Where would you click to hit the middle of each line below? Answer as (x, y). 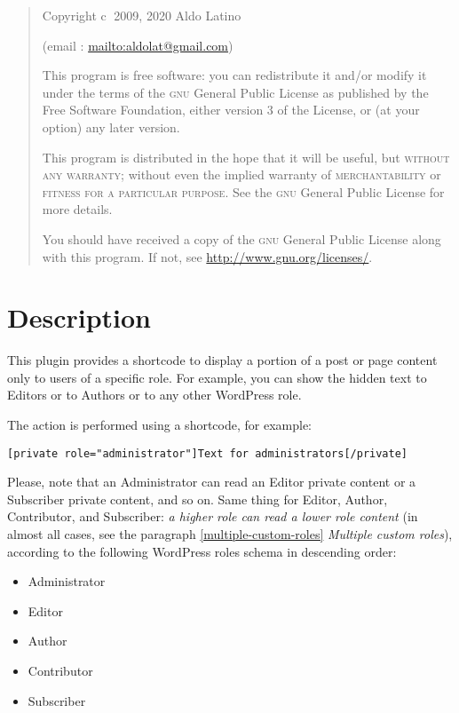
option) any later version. (111, 127)
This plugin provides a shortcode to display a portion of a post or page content (222, 360)
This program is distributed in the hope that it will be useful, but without (246, 157)
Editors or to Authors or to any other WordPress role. (154, 395)
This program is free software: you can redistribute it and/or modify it (234, 75)
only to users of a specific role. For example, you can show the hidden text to (217, 377)
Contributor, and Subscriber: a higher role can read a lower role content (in (213, 516)
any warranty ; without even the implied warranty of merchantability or (241, 174)
